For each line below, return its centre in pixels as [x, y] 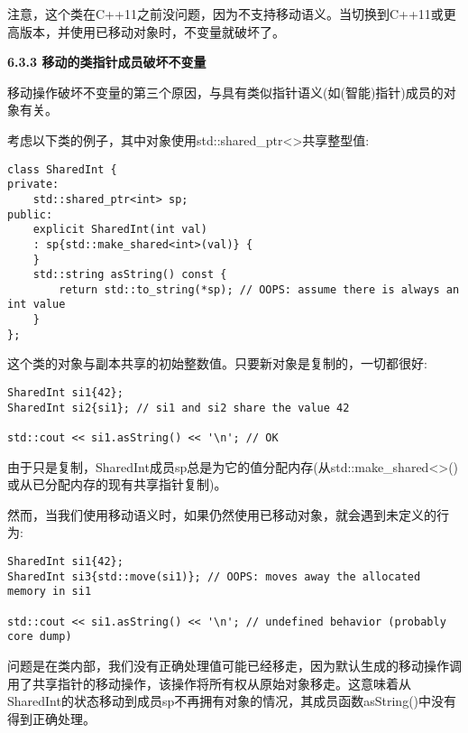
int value [37, 305]
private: [33, 185]
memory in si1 [50, 592]
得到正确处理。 [51, 718]
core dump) [40, 637]
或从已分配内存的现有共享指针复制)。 [117, 484]
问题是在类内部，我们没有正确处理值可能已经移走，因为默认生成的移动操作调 [234, 665]
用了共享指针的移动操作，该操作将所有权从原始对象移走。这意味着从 [209, 683]
